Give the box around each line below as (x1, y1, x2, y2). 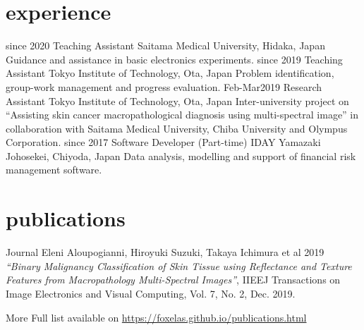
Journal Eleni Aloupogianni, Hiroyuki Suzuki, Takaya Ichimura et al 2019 (6, 245, 324, 259)
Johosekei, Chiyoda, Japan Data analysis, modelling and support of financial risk (6, 148, 356, 163)
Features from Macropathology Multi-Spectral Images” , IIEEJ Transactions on (6, 272, 341, 287)
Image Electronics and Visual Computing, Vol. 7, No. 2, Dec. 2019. (6, 286, 296, 300)
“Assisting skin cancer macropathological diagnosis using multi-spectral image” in (6, 107, 359, 122)
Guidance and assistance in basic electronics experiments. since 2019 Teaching (6, 51, 343, 66)
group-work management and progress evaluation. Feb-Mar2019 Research (6, 79, 322, 94)
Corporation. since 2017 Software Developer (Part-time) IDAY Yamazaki (6, 135, 321, 149)
